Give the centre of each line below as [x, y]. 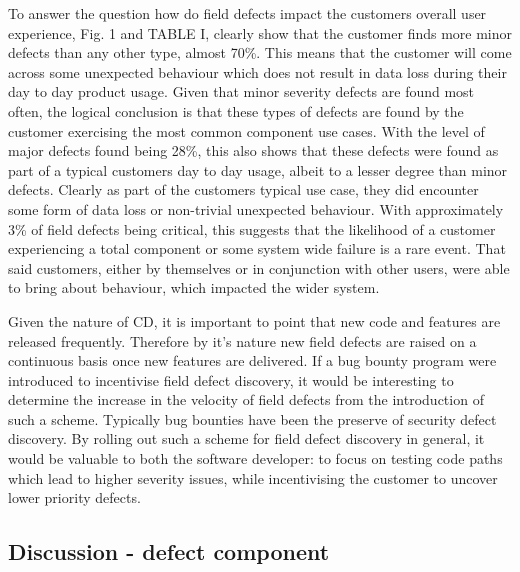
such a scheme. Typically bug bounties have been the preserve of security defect [252, 418]
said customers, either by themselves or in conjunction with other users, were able [259, 267]
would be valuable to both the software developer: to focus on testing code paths [255, 458]
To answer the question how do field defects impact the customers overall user [247, 13]
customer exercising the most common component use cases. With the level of [246, 130]
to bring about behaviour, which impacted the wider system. [194, 287]
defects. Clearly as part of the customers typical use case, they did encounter [243, 189]
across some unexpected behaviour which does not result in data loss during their [257, 71]
